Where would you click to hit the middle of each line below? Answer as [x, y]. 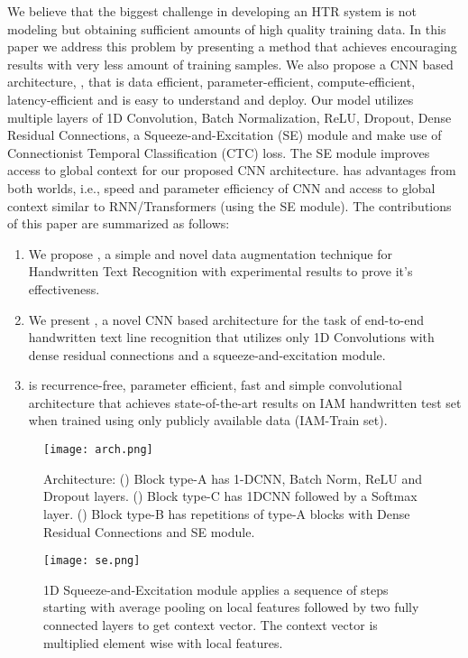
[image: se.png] [92, 561]
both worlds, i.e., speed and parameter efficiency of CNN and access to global [221, 187]
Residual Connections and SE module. [149, 531]
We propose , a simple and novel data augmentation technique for [210, 253]
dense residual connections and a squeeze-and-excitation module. [207, 354]
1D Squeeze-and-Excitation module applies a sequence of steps [216, 589]
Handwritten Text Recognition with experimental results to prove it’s [220, 271]
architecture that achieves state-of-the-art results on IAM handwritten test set [245, 402]
